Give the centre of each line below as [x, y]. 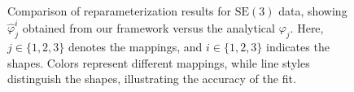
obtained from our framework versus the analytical [149, 27]
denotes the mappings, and [135, 47]
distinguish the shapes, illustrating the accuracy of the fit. [152, 79]
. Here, [307, 27]
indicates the [298, 47]
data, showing [313, 11]
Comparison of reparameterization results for [120, 11]
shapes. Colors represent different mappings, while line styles [159, 62]
